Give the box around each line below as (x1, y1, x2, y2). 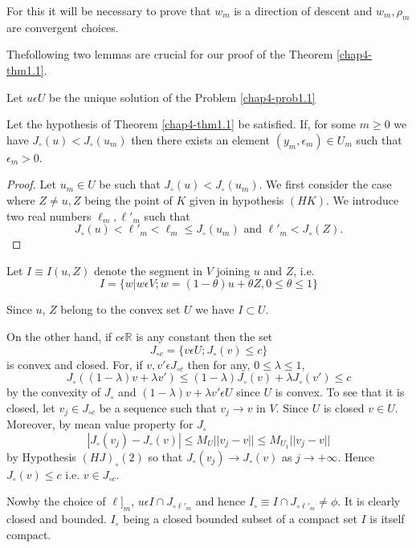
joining (216, 262, 251, 278)
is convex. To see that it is (275, 384, 405, 400)
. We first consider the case (259, 176, 392, 193)
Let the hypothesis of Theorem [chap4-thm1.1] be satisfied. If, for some (6, 116, 357, 132)
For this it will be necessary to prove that (6, 2, 211, 18)
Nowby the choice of (6, 493, 106, 509)
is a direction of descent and (234, 2, 373, 18)
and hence (195, 493, 246, 509)
